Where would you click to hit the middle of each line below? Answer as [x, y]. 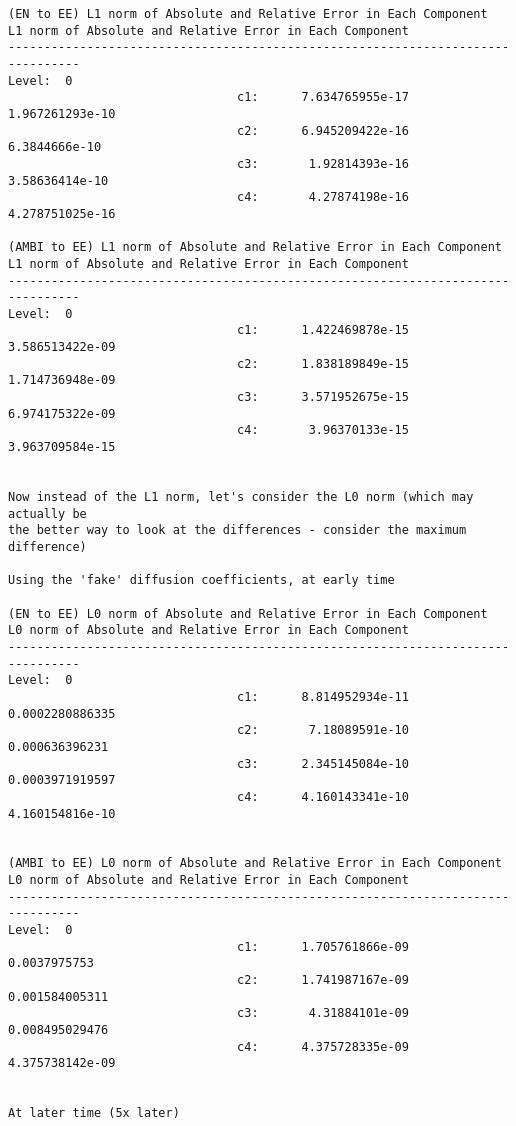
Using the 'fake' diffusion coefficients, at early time [201, 580]
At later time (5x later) [94, 1113]
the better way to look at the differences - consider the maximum [237, 530]
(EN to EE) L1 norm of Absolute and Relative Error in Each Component [248, 14]
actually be [47, 513]
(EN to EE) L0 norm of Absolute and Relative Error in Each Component [248, 613]
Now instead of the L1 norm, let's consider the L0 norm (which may [241, 497]
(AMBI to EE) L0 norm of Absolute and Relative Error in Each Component [255, 863]
